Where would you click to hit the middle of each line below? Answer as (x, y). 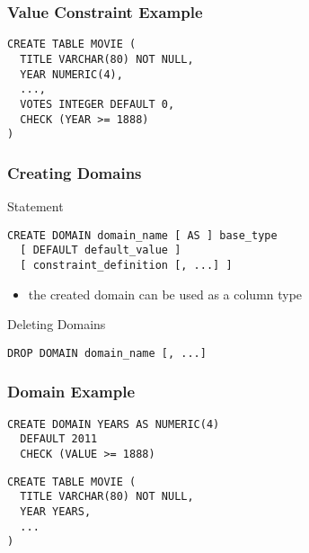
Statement (35, 206)
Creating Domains (75, 172)
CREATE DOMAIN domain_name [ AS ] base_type (142, 235)
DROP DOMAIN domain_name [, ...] (107, 353)
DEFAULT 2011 (59, 439)
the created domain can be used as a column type (165, 294)
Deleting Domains (57, 324)
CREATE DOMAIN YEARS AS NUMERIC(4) (114, 424)
